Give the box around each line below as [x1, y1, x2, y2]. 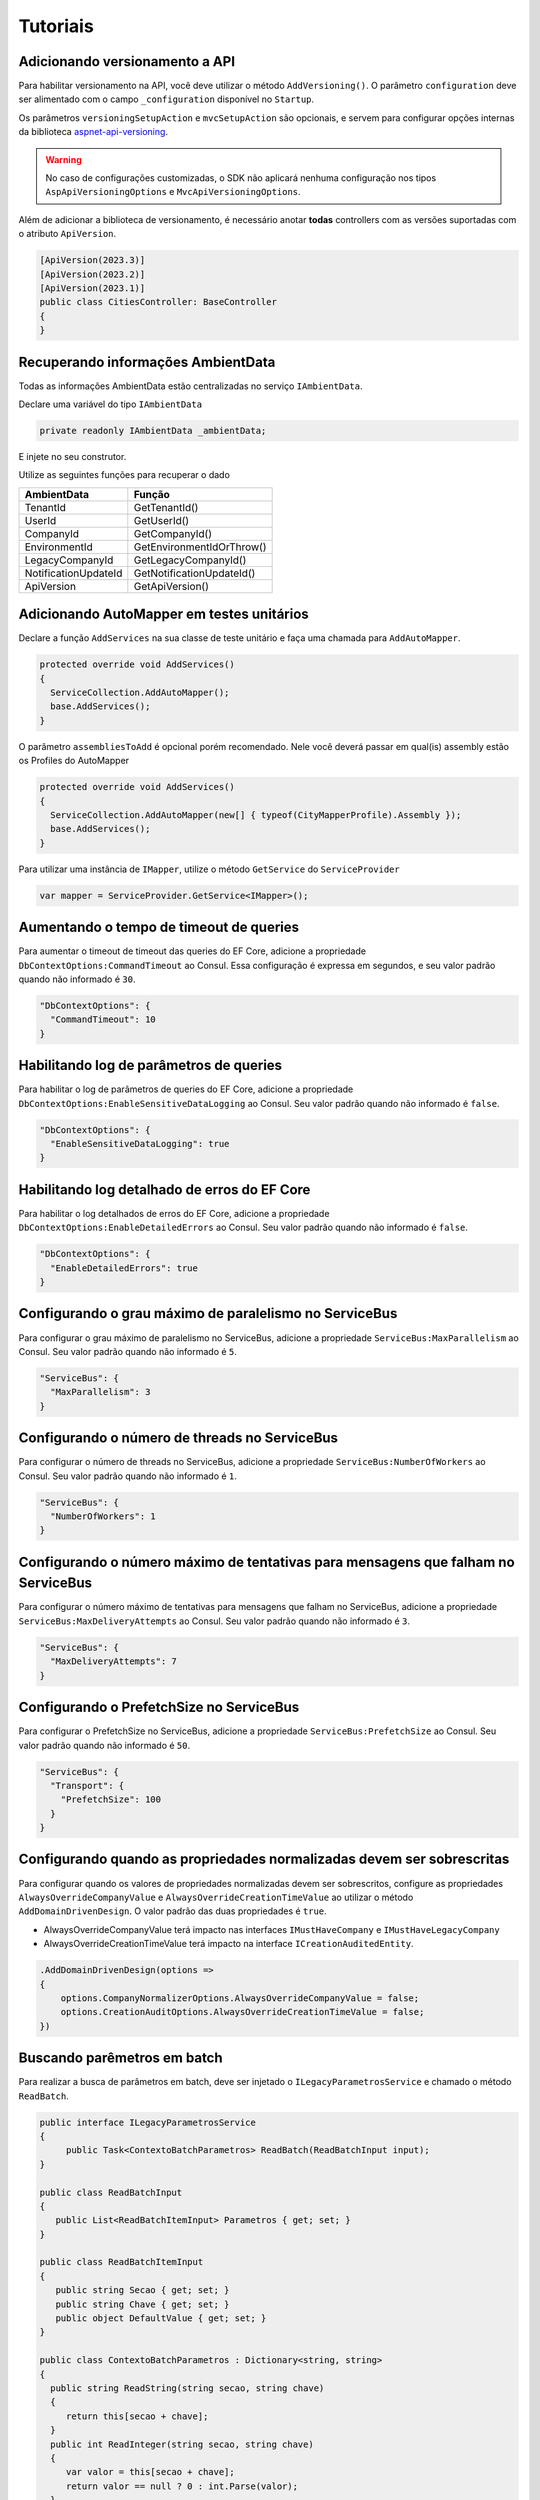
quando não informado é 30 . [18, 973, 136, 985]
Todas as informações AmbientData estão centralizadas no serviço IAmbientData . [18, 380, 364, 392]
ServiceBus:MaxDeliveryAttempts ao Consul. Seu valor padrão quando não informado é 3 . [18, 1615, 410, 1627]
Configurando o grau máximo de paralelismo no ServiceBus [18, 1305, 398, 1322]
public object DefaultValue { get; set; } [55, 2313, 267, 2324]
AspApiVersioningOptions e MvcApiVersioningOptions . [45, 186, 301, 198]
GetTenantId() [133, 500, 199, 514]
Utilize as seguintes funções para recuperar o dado [18, 469, 230, 481]
